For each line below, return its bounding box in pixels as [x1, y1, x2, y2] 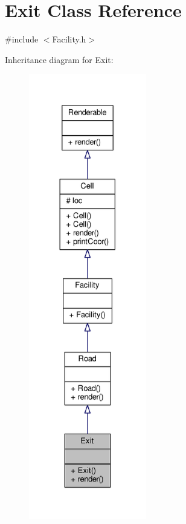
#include [5, 33, 39, 45]
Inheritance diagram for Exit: [5, 53, 114, 65]
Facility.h [52, 33, 86, 45]
